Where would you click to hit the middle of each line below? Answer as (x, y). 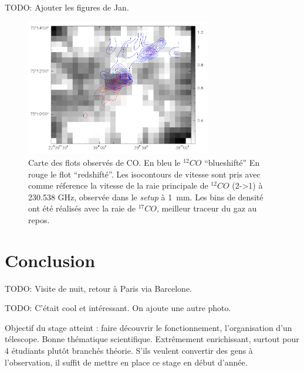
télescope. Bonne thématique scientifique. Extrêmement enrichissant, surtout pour (152, 339)
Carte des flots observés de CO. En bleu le (104, 162)
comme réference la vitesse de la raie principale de (118, 185)
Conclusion (50, 260)
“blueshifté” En (232, 162)
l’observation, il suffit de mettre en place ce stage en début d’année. (126, 362)
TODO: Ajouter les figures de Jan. (67, 7)
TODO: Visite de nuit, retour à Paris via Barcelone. (99, 288)
